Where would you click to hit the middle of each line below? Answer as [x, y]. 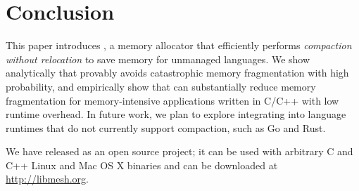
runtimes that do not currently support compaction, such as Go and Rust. [166, 127]
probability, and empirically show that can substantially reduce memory [161, 86]
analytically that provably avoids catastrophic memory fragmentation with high [177, 73]
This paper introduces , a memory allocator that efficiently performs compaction [179, 45]
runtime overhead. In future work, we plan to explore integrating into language [176, 114]
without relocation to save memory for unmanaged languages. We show [158, 59]
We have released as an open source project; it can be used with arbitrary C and [179, 151]
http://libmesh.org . [47, 179]
